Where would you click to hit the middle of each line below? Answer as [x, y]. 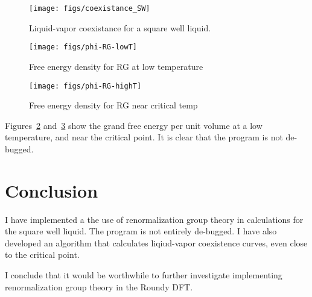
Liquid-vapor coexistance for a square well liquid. [120, 27]
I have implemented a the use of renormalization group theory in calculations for [154, 219]
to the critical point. [42, 255]
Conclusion [52, 190]
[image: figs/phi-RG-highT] [85, 86]
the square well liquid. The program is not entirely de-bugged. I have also [141, 231]
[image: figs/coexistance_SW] [90, 8]
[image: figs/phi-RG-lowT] [83, 47]
